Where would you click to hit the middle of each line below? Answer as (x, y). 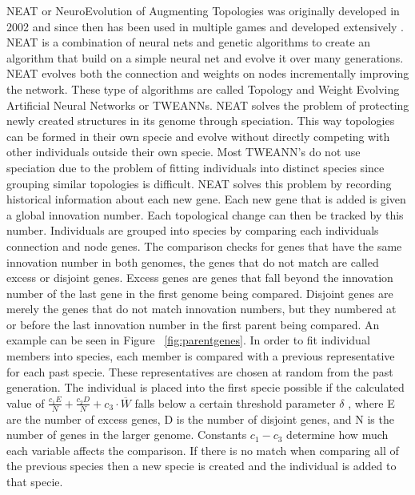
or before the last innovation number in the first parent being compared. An (193, 324)
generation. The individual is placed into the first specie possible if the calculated (206, 387)
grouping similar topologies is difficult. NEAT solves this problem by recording (199, 183)
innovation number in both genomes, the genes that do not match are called (193, 262)
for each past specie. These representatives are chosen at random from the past (200, 371)
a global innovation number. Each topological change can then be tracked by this (205, 214)
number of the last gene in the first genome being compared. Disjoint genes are (200, 293)
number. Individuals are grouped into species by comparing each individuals (193, 230)
